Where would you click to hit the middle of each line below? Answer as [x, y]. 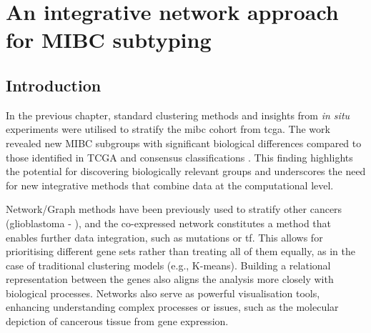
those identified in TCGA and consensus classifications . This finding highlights [179, 157]
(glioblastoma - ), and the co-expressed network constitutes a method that [169, 223]
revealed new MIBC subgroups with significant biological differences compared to [184, 143]
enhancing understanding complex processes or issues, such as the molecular [172, 307]
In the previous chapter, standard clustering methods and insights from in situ [178, 115]
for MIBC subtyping [109, 40]
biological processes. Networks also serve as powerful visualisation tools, [163, 293]
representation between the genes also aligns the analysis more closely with [170, 279]
